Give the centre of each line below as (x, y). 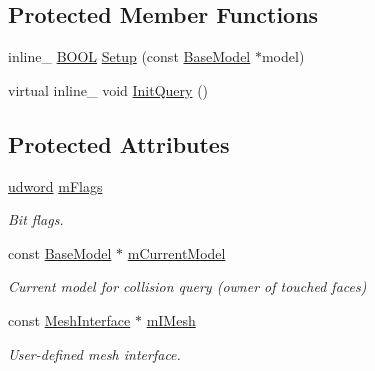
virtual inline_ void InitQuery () (108, 89)
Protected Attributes (119, 143)
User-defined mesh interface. (94, 353)
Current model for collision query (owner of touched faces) (187, 286)
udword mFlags (55, 185)
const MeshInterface (69, 319)
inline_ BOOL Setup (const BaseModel (129, 56)
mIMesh (171, 319)
